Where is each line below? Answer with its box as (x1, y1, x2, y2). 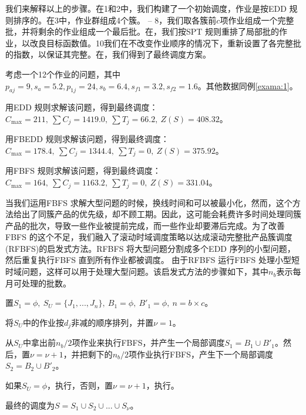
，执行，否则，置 (47, 379, 113, 392)
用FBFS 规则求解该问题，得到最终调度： (5, 164, 161, 177)
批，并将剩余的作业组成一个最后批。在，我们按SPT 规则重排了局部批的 (5, 25, 280, 38)
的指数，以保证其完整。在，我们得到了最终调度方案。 (5, 48, 211, 60)
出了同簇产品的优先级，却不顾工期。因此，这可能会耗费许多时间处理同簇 (21, 208, 301, 220)
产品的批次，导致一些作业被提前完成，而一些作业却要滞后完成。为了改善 (5, 219, 285, 231)
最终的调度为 (5, 399, 55, 411)
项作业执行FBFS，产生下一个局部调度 (129, 347, 273, 360)
